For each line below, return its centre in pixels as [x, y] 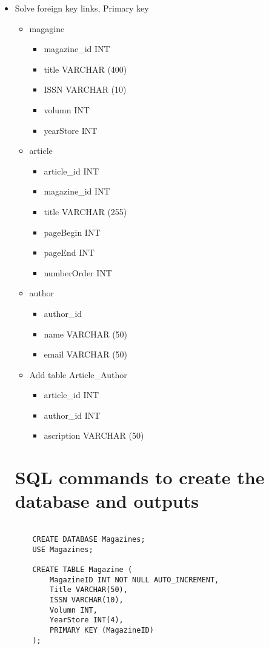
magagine [47, 28]
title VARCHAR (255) [85, 211]
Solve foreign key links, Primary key [82, 8]
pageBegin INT [72, 232]
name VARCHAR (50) [86, 334]
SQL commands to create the [140, 477]
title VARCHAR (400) [85, 69]
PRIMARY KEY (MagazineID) [102, 630]
